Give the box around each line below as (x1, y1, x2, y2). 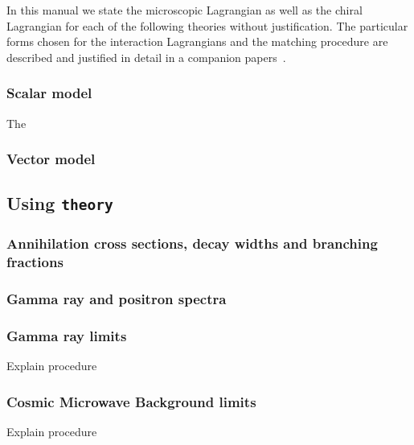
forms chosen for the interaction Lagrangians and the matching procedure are (6, 33, 388, 50)
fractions (6, 252, 64, 272)
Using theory (6, 191, 113, 216)
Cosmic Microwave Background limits (6, 391, 256, 411)
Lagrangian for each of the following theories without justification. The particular (6, 17, 408, 34)
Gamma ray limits (6, 325, 127, 345)
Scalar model (6, 83, 92, 103)
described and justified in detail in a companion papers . (6, 48, 286, 65)
